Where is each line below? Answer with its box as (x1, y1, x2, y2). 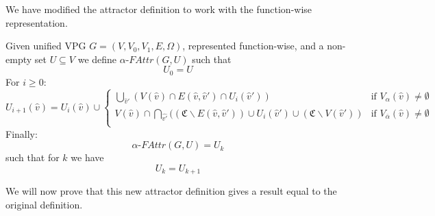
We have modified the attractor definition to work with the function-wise (5, 2, 312, 16)
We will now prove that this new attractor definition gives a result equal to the (5, 184, 337, 198)
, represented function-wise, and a (182, 38, 324, 53)
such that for (5, 150, 60, 165)
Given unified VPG (5, 38, 86, 53)
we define (77, 51, 117, 66)
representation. (5, 15, 68, 29)
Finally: (5, 126, 38, 141)
